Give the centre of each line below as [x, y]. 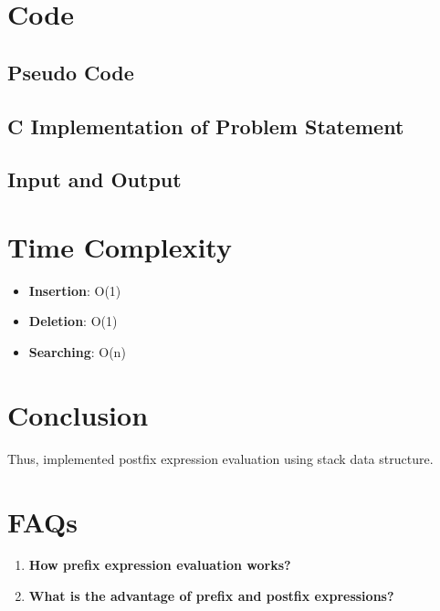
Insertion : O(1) [75, 290]
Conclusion [78, 414]
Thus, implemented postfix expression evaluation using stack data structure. [220, 458]
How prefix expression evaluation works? [160, 565]
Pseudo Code [71, 72]
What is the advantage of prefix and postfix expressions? [211, 596]
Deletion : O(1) [73, 321]
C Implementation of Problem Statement [206, 126]
